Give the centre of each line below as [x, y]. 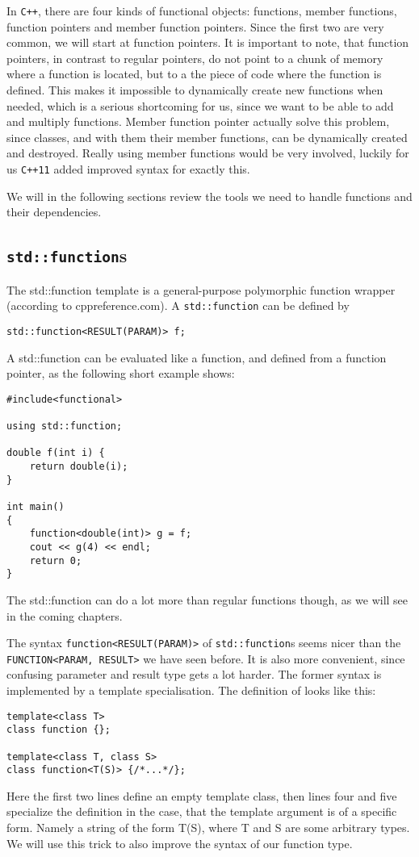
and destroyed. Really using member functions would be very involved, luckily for [208, 153]
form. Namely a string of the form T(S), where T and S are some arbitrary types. [208, 828]
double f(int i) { [56, 453]
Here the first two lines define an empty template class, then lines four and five [202, 795]
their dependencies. [54, 212]
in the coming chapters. [65, 615]
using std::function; [65, 426]
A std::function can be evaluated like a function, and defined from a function [197, 357]
